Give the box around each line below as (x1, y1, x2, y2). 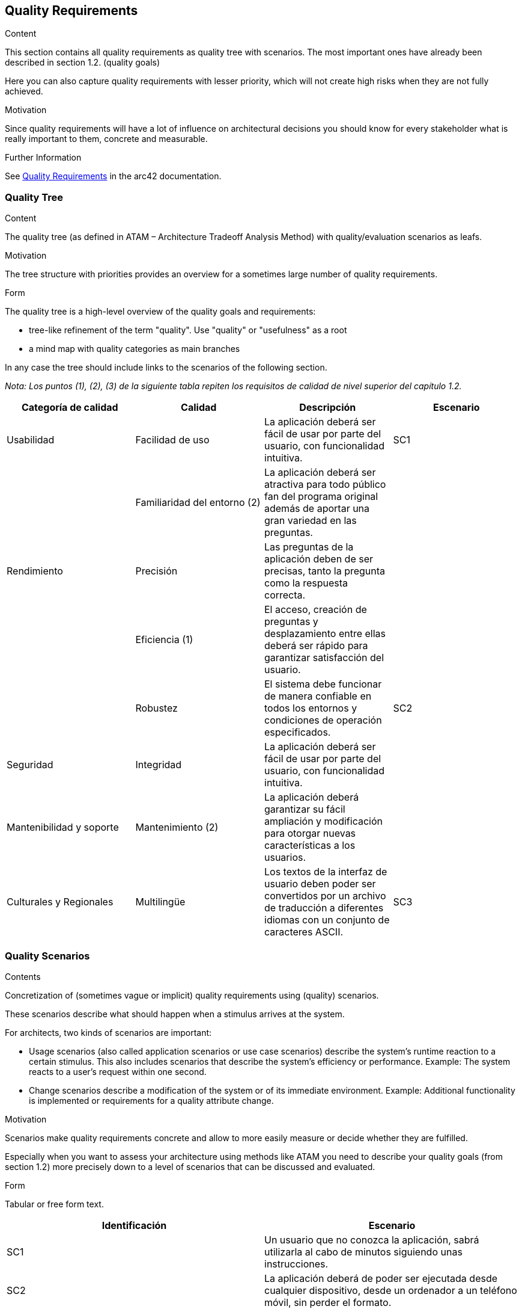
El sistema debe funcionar (264, 678, 382, 691)
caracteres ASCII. (264, 926, 344, 938)
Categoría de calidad (21, 401, 118, 414)
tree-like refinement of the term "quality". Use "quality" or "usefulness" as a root (29, 325, 347, 336)
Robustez (135, 702, 178, 715)
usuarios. (264, 851, 306, 864)
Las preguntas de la (264, 541, 354, 553)
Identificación (102, 1219, 167, 1231)
